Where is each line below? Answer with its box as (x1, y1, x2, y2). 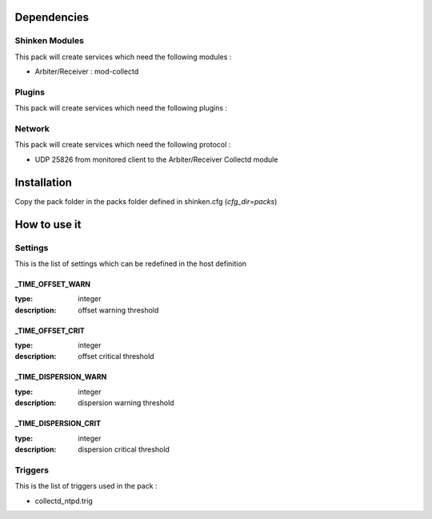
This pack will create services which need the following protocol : (14, 140, 231, 150)
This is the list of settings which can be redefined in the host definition (14, 259, 247, 268)
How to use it (14, 217, 82, 231)
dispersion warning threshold (78, 398, 175, 408)
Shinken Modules (14, 35, 84, 46)
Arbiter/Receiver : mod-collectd (34, 66, 139, 76)
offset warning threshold (78, 305, 159, 315)
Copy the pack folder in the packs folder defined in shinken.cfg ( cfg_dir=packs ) (14, 196, 278, 206)
